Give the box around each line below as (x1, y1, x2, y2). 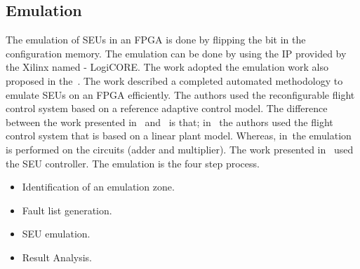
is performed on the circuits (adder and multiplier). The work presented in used (6, 142, 354, 156)
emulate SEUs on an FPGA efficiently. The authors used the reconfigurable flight (6, 87, 355, 102)
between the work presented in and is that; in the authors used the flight (6, 114, 333, 129)
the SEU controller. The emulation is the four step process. (6, 156, 260, 170)
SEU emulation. (22, 226, 91, 241)
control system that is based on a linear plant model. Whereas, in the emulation (6, 128, 352, 143)
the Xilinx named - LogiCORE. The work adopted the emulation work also (6, 60, 329, 74)
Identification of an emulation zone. (22, 179, 175, 194)
